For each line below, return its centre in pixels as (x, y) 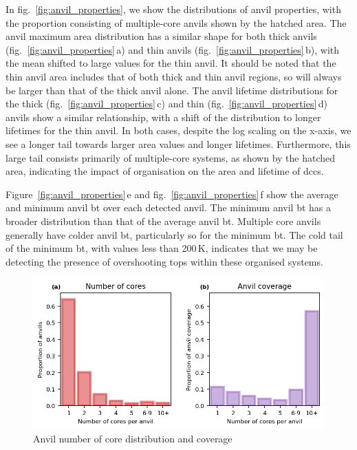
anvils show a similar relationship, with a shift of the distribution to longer (163, 117)
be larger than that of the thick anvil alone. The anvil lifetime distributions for (172, 90)
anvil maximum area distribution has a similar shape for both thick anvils (161, 36)
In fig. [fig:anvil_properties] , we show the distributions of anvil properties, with (173, 9)
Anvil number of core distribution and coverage (133, 439)
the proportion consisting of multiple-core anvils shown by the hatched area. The (176, 22)
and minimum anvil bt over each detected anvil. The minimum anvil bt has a (169, 207)
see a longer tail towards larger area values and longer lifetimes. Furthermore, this (178, 143)
